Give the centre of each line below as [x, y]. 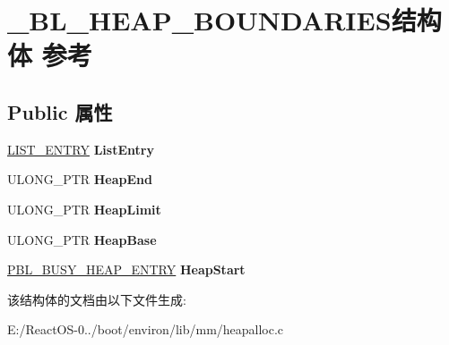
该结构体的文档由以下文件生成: [97, 299]
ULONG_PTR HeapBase [82, 239]
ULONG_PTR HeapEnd [80, 179]
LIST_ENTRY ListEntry [81, 149]
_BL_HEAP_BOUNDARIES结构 [224, 20]
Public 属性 [60, 111]
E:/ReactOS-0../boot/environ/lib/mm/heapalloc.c [146, 329]
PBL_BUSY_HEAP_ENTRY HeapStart [126, 269]
